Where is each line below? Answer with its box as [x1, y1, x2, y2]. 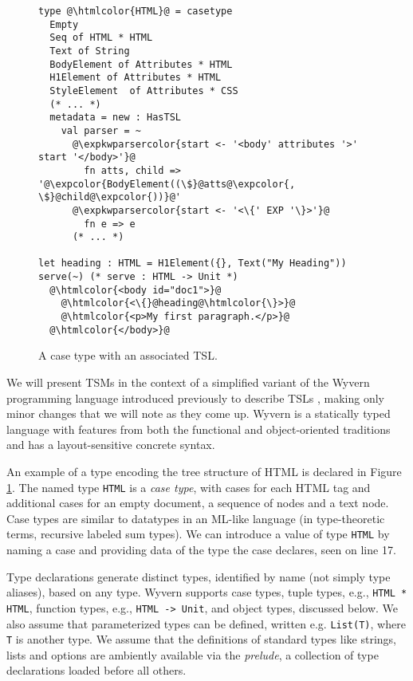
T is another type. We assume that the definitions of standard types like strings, [6, 631, 396, 648]
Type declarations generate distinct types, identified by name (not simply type [6, 568, 391, 585]
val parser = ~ [61, 124, 141, 136]
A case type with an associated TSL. [38, 347, 218, 364]
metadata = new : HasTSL [49, 112, 181, 124]
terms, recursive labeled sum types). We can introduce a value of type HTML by [6, 526, 390, 542]
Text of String [49, 45, 130, 57]
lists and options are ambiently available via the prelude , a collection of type [6, 646, 379, 663]
